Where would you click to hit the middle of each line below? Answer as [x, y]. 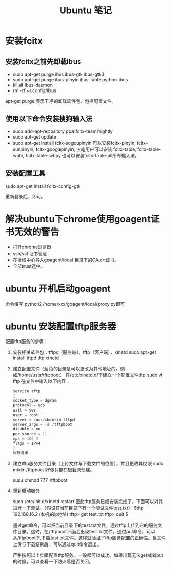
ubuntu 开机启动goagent [58, 289]
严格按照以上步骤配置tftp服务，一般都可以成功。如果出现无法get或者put [88, 555]
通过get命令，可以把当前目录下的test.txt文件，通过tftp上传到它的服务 [85, 525]
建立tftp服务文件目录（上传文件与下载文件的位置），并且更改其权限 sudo [88, 463]
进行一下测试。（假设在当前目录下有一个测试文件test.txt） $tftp [78, 508]
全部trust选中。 [29, 266]
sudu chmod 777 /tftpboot [40, 480]
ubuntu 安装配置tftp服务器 [61, 326]
